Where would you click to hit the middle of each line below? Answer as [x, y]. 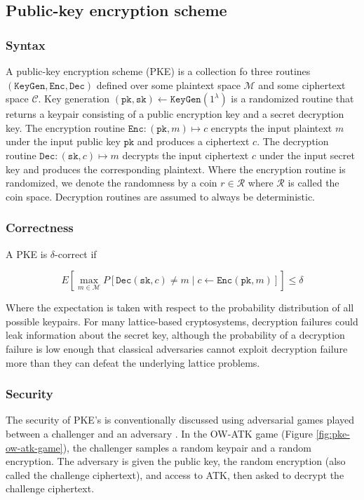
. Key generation [74, 99]
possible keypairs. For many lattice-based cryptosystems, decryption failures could [182, 321]
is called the [314, 183]
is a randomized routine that [292, 99]
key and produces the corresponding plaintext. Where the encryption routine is [176, 169]
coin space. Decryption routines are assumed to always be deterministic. [160, 196]
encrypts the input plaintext [271, 127]
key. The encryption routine [66, 127]
